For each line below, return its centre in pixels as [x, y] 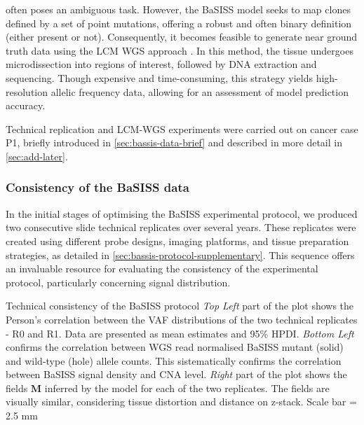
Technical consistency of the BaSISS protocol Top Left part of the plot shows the [180, 306]
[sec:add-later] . [37, 156]
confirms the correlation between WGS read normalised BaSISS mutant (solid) [175, 347]
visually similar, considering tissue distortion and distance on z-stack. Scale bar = [181, 402]
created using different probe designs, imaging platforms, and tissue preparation [177, 241]
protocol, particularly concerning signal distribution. [118, 282]
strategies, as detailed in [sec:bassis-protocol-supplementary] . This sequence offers [180, 255]
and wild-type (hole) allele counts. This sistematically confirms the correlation [174, 360]
